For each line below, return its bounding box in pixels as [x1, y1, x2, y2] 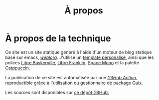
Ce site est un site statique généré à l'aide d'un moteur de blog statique [5, 49, 152, 55]
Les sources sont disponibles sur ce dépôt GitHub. [5, 89, 109, 95]
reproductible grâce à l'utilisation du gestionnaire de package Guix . [5, 80, 143, 86]
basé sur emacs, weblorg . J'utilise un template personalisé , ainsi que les [5, 54, 154, 60]
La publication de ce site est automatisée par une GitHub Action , [5, 74, 138, 80]
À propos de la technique [5, 33, 111, 44]
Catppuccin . [5, 65, 30, 71]
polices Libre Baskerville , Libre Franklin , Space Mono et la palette [5, 59, 140, 65]
